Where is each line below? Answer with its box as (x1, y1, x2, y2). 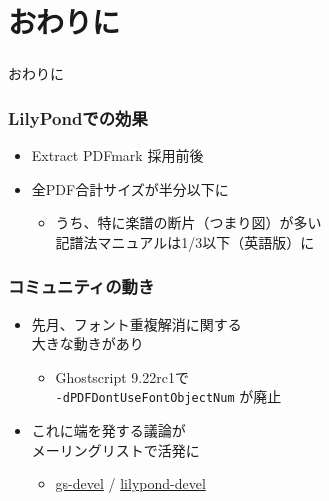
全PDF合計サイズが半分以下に (31, 178, 229, 199)
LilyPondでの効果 (8, 105, 148, 130)
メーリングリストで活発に (31, 439, 200, 460)
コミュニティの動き (8, 274, 155, 299)
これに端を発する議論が (31, 420, 186, 441)
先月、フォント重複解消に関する (31, 313, 242, 334)
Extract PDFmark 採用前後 (31, 145, 204, 166)
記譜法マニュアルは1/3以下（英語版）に (55, 231, 315, 252)
